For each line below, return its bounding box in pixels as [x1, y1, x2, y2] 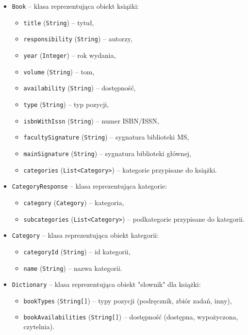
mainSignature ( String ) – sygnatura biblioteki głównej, [23, 148, 192, 158]
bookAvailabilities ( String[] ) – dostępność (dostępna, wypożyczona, [23, 312, 238, 322]
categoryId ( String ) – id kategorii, [23, 246, 131, 256]
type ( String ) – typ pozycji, [23, 99, 109, 109]
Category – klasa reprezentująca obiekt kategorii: [12, 230, 159, 240]
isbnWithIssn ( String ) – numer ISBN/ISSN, [23, 115, 159, 125]
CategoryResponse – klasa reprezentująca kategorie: [12, 181, 167, 191]
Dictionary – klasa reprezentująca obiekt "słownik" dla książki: [12, 279, 201, 289]
